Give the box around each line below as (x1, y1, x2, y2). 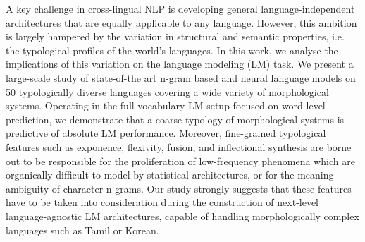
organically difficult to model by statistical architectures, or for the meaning (6, 167, 334, 182)
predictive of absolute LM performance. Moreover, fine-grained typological (6, 126, 326, 140)
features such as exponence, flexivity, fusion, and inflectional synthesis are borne (6, 139, 352, 154)
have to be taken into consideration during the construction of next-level (6, 195, 319, 210)
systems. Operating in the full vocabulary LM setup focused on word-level (6, 98, 326, 113)
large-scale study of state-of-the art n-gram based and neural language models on (6, 70, 356, 85)
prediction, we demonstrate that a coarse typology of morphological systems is (6, 111, 345, 126)
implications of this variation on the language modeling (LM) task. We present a (6, 56, 354, 71)
